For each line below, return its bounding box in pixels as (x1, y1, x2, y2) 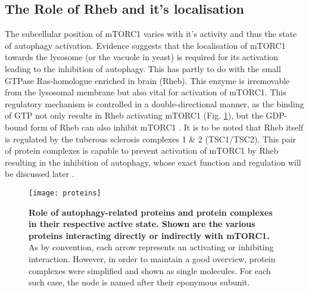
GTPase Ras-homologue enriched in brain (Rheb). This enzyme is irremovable (5, 74, 290, 86)
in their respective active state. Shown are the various (29, 218, 255, 230)
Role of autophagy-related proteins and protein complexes (29, 206, 273, 218)
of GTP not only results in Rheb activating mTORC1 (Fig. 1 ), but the (5, 109, 263, 122)
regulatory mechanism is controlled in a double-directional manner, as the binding (5, 97, 304, 110)
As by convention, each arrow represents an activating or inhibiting (29, 241, 274, 253)
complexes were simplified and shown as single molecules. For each (29, 264, 271, 277)
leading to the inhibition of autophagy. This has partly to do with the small (5, 62, 281, 74)
